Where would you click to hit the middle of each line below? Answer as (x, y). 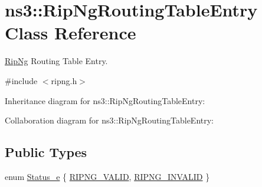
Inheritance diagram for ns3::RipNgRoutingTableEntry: (105, 100)
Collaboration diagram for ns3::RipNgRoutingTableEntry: (109, 120)
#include (21, 80)
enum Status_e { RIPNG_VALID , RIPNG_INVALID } (107, 176)
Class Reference (71, 33)
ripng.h (64, 80)
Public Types (46, 152)
